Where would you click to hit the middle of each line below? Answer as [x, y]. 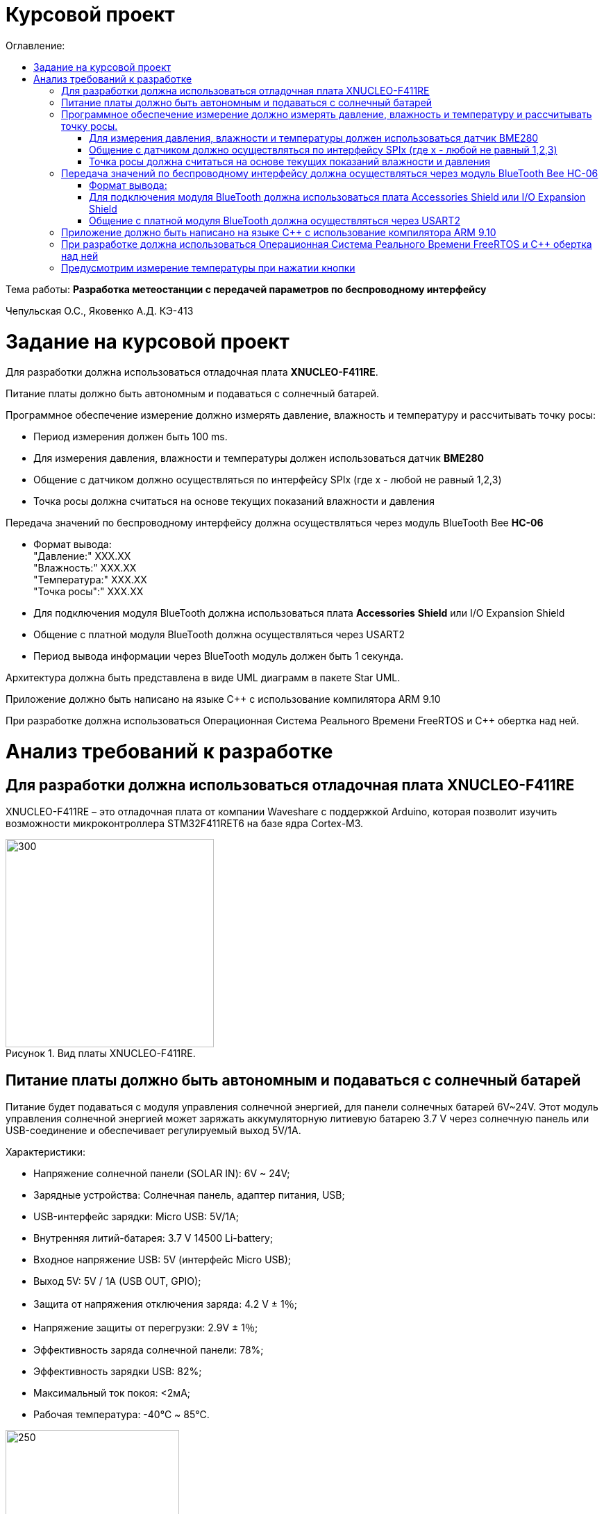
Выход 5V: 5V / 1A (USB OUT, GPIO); [117, 1281]
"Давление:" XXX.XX [82, 556]
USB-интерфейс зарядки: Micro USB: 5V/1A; [136, 1217]
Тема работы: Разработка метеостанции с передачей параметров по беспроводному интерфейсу [246, 289]
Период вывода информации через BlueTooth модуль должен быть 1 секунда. [218, 656]
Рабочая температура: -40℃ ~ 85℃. [121, 1415]
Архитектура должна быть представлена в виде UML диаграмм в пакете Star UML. [203, 678]
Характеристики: [45, 1152]
